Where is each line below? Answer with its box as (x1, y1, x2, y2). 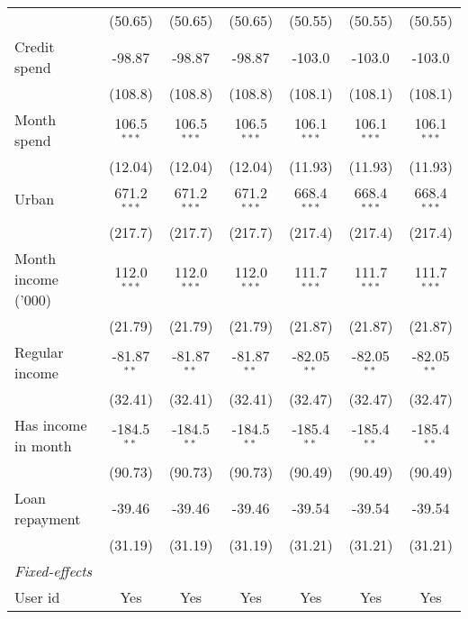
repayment (14, 507, 81, 529)
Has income (14, 414, 87, 435)
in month (14, 434, 72, 456)
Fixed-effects (14, 560, 93, 581)
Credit (14, 36, 55, 57)
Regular (14, 341, 64, 362)
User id (14, 586, 60, 607)
